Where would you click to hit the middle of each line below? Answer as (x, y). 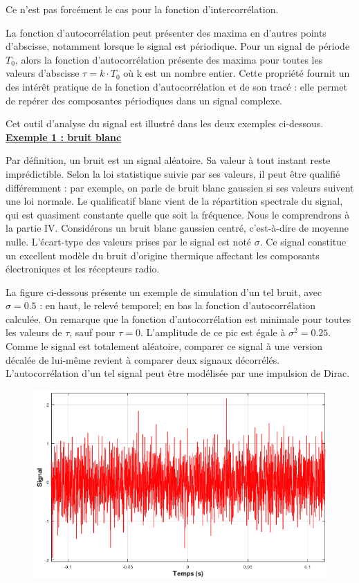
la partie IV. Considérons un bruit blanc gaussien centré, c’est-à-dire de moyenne (177, 228)
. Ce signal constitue (303, 241)
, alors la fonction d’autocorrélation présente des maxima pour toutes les (169, 59)
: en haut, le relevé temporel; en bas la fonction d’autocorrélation (178, 305)
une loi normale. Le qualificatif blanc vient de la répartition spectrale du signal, (174, 201)
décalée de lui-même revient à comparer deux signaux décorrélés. (143, 359)
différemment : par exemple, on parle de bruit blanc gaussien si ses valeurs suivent (180, 187)
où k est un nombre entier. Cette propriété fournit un (237, 73)
